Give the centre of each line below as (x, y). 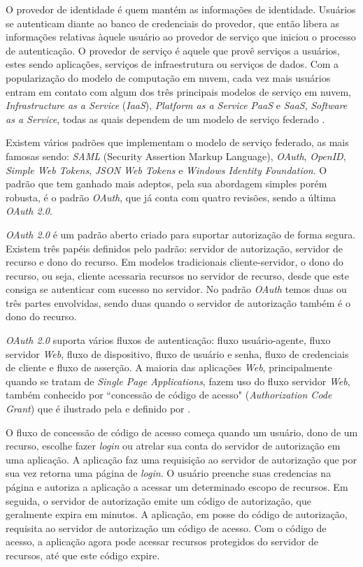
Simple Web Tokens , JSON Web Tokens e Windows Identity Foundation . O (166, 170)
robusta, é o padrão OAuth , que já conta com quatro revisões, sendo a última (171, 197)
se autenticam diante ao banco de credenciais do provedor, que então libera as (173, 23)
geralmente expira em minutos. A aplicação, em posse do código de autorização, (177, 514)
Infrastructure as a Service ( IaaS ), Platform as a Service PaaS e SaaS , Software (177, 105)
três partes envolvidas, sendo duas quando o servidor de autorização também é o (178, 302)
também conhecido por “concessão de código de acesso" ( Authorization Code (169, 395)
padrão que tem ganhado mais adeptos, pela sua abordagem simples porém (166, 184)
